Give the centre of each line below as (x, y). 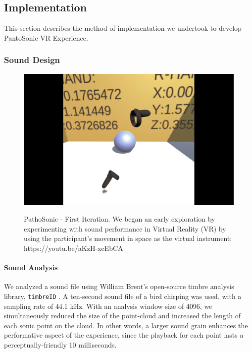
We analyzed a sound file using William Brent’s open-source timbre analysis (119, 286)
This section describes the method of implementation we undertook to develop (123, 28)
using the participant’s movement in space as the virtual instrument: (128, 238)
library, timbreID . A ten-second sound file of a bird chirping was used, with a (123, 296)
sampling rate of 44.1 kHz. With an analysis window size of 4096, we (108, 306)
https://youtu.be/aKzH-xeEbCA (74, 248)
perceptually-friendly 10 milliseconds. (60, 345)
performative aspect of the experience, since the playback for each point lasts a (124, 335)
